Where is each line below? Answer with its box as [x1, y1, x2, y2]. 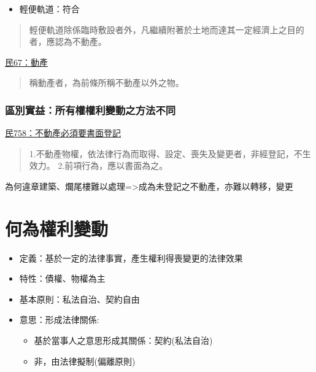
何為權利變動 [5, 215, 109, 241]
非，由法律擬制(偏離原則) [34, 354, 136, 367]
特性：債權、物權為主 [19, 272, 106, 285]
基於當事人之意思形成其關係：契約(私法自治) [34, 334, 213, 347]
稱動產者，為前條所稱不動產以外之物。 [29, 76, 184, 89]
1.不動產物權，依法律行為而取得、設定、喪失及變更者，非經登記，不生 [29, 147, 311, 160]
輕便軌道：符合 [19, 2, 80, 15]
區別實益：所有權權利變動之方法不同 [5, 102, 176, 117]
